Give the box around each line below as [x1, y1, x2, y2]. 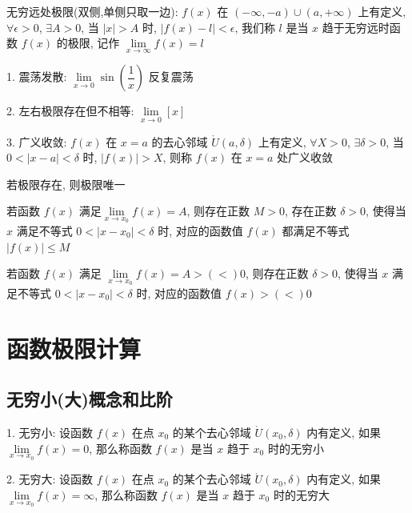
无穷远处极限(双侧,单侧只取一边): [6, 3, 178, 19]
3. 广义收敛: [6, 133, 67, 150]
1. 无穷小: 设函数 [6, 424, 94, 441]
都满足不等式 [282, 222, 350, 239]
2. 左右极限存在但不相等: [6, 102, 134, 119]
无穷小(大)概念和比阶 [6, 387, 173, 411]
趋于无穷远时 [322, 18, 390, 35]
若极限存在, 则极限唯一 [6, 175, 126, 192]
